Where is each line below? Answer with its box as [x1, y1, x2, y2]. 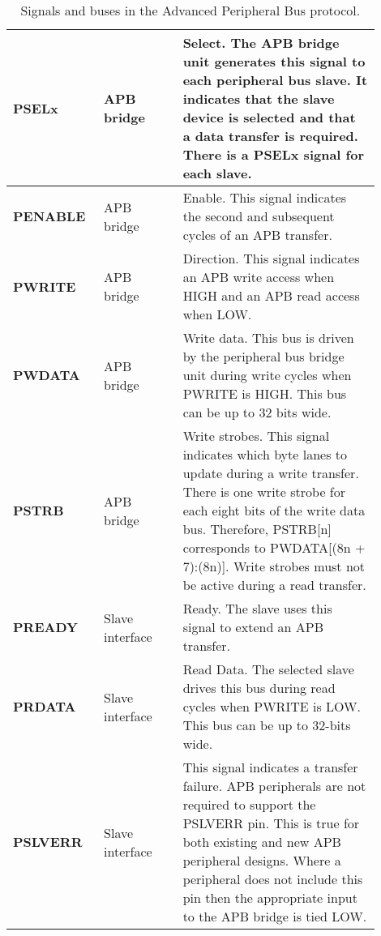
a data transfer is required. [182, 126, 358, 145]
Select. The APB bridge [182, 33, 340, 52]
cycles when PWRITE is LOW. [182, 697, 361, 716]
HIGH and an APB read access [182, 286, 360, 305]
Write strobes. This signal [182, 426, 330, 445]
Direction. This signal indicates [182, 249, 360, 267]
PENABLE [13, 207, 86, 225]
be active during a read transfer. [182, 575, 366, 594]
